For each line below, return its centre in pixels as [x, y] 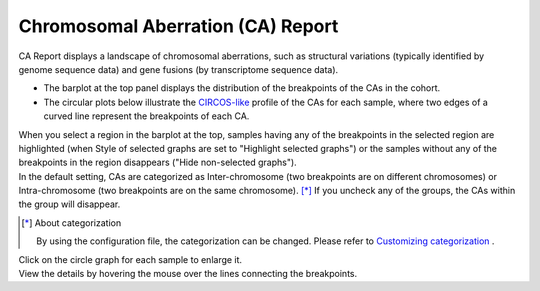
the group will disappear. [69, 204]
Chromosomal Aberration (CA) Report [178, 26]
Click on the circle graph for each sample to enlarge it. [130, 259]
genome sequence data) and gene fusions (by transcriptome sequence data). [178, 69]
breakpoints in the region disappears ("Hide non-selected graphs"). [157, 162]
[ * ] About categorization [71, 222]
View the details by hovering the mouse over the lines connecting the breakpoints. [188, 274]
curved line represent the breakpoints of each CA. [146, 116]
